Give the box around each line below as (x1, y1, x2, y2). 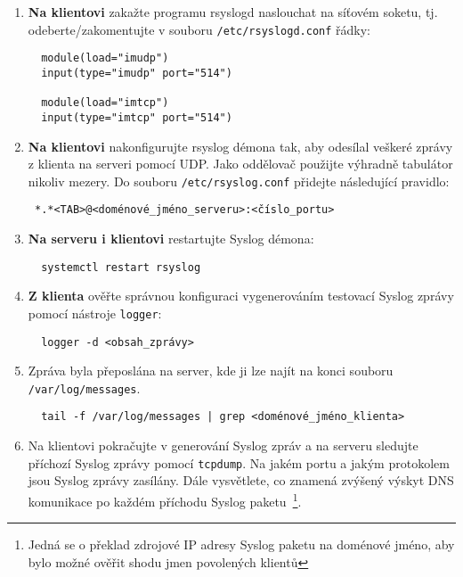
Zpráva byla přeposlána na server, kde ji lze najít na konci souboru (28, 361, 394, 380)
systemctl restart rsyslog (41, 260, 201, 274)
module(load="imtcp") (41, 96, 169, 110)
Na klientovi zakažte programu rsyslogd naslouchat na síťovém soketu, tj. (28, 3, 438, 21)
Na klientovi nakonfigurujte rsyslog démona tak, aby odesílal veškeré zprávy (28, 136, 453, 155)
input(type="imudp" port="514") (41, 66, 232, 79)
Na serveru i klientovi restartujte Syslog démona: (28, 229, 314, 248)
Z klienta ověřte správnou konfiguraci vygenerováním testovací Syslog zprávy (28, 286, 454, 305)
